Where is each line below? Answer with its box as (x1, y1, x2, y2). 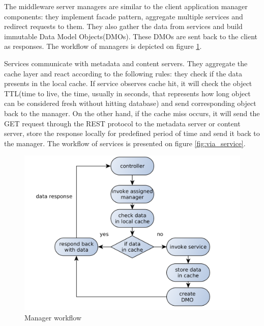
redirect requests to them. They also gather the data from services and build (4, 21, 243, 32)
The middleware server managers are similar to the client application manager (4, 1, 248, 11)
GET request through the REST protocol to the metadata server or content (4, 118, 241, 128)
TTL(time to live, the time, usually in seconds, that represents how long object (4, 88, 251, 98)
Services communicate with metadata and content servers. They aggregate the (4, 58, 248, 68)
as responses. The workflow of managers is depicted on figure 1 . (4, 41, 202, 51)
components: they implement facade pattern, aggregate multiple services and (4, 11, 243, 21)
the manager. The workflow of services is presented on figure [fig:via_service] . (4, 138, 246, 148)
